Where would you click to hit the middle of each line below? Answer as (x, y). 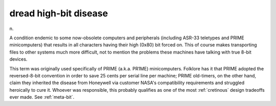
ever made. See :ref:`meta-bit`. (42, 97)
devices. (18, 59)
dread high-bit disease (59, 13)
